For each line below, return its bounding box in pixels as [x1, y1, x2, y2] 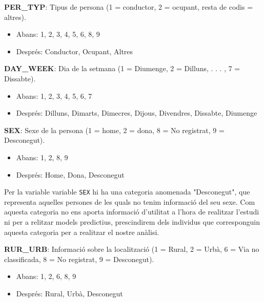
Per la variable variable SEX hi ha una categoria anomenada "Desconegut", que [4, 186, 250, 197]
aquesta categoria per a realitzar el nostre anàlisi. [4, 226, 159, 237]
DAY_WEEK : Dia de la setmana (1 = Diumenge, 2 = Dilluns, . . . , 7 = [4, 63, 240, 74]
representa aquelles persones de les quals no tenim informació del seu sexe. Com [4, 196, 255, 207]
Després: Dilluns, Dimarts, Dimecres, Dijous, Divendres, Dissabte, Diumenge [16, 107, 257, 118]
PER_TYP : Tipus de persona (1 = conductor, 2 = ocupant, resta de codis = [4, 2, 253, 12]
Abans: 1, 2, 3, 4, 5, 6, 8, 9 [16, 29, 100, 39]
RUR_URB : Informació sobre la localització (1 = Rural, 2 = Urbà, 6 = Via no [4, 244, 259, 254]
